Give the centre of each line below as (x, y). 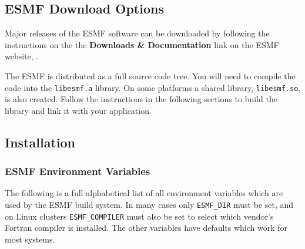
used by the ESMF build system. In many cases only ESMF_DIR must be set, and (149, 205)
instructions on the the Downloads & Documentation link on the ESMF (142, 44)
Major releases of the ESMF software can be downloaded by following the (137, 33)
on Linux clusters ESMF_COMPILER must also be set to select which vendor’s (139, 216)
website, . (22, 56)
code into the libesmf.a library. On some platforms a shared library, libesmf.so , (153, 87)
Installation (40, 142)
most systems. (30, 239)
